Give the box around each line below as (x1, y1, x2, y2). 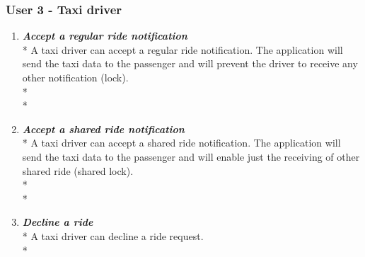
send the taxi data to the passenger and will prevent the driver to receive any (22, 56, 358, 71)
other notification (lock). (22, 70, 129, 84)
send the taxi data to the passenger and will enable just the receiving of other (22, 149, 360, 164)
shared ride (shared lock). (22, 163, 134, 178)
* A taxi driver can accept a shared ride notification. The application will (22, 135, 341, 150)
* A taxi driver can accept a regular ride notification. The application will (22, 42, 343, 57)
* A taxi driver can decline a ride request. (22, 228, 204, 243)
